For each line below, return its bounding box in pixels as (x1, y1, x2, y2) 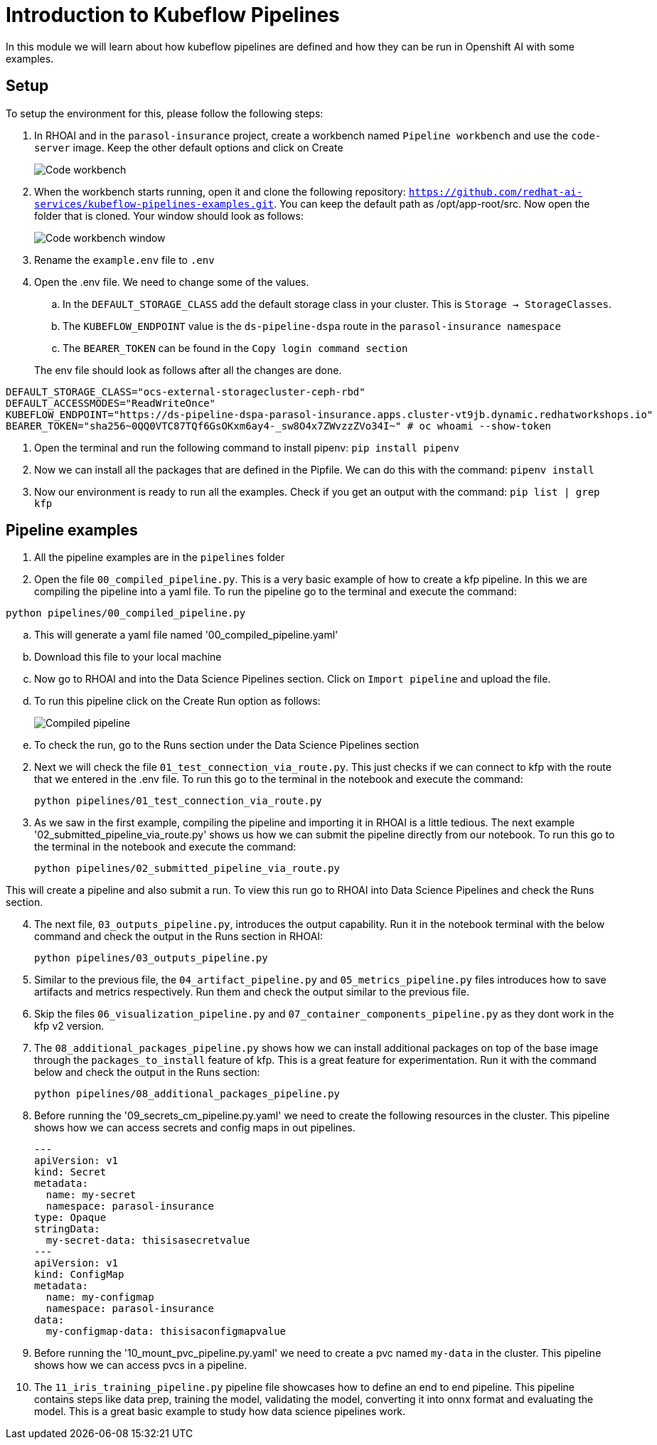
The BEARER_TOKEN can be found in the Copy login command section (63, 341, 408, 354)
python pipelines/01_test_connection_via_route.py (34, 795, 322, 807)
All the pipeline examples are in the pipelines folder (34, 551, 285, 564)
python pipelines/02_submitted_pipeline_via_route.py (34, 863, 340, 875)
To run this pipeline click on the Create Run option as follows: (34, 695, 321, 708)
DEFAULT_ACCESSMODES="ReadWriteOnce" (6, 397, 216, 409)
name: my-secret (46, 1189, 137, 1201)
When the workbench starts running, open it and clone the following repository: (34, 185, 406, 198)
